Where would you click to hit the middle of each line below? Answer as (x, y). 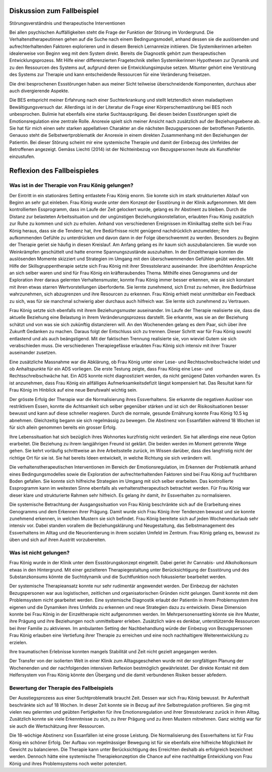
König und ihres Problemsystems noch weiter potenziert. (68, 763)
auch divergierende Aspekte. (39, 91)
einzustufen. (22, 157)
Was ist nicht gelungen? (40, 553)
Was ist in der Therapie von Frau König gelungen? (71, 185)
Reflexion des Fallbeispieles (54, 171)
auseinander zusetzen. (33, 353)
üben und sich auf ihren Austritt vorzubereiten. (58, 540)
